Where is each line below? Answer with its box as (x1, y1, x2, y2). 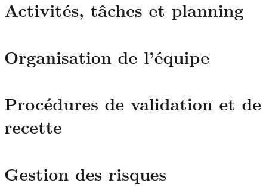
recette (4, 114, 62, 139)
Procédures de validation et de (4, 91, 262, 115)
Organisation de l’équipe (4, 44, 209, 69)
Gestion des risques (4, 161, 167, 185)
